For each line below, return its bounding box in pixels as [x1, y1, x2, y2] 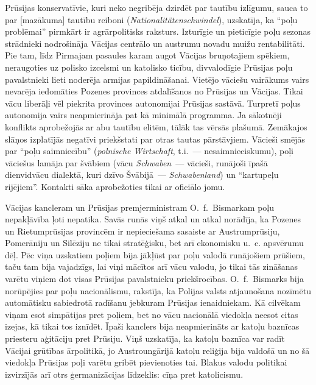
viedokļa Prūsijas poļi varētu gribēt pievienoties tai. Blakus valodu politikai [5, 356, 287, 369]
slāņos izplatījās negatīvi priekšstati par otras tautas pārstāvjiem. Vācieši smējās [5, 132, 305, 145]
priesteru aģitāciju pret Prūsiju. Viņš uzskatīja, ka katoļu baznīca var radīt [5, 332, 285, 345]
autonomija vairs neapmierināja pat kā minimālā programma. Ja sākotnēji [5, 108, 282, 121]
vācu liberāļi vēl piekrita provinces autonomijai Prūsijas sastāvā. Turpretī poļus [5, 96, 301, 109]
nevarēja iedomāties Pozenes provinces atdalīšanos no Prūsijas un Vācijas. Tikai [5, 85, 303, 97]
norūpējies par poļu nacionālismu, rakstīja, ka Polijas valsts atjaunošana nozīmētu [5, 284, 311, 297]
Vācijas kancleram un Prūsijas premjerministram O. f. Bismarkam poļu [5, 200, 275, 213]
